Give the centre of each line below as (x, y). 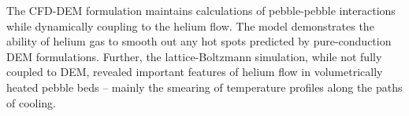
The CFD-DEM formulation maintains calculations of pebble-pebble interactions (201, 10)
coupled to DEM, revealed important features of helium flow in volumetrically (195, 72)
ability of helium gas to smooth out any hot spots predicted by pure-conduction (199, 41)
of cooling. (32, 102)
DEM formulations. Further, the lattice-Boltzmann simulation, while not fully (194, 56)
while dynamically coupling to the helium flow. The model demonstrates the (190, 25)
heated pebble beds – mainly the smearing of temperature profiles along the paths (204, 87)
